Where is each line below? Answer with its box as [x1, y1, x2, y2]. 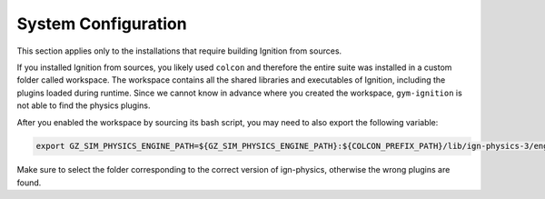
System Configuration [16, 14, 187, 34]
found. [16, 177, 42, 188]
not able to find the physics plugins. [16, 100, 151, 111]
